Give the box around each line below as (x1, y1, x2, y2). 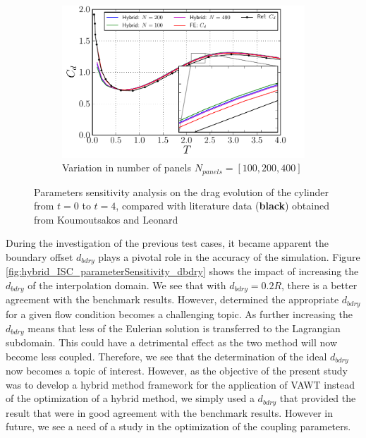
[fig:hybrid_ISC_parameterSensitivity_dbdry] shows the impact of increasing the (6, 264, 359, 279)
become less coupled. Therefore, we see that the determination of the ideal (6, 348, 327, 363)
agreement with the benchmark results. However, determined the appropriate (6, 292, 339, 307)
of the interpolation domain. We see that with (28, 278, 226, 293)
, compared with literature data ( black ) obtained (116, 198, 329, 213)
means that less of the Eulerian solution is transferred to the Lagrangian (28, 320, 341, 335)
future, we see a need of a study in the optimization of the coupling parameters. (6, 419, 351, 434)
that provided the (279, 391, 356, 406)
